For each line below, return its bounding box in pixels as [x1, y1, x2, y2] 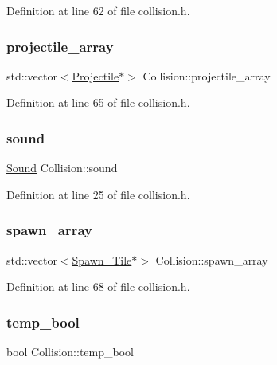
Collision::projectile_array [142, 67, 271, 84]
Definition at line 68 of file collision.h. [6, 278, 190, 295]
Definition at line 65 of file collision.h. [6, 94, 190, 111]
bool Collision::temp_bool [6, 343, 134, 360]
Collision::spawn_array [155, 251, 268, 268]
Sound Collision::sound [6, 159, 118, 176]
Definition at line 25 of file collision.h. [6, 186, 190, 202]
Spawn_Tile [72, 251, 132, 268]
